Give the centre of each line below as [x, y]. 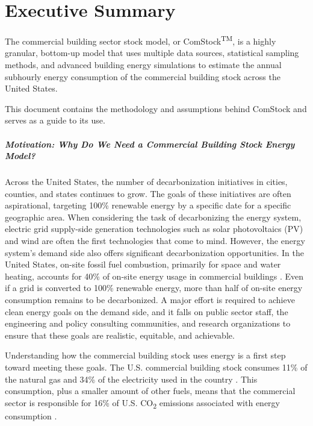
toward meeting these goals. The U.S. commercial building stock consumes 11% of [156, 367]
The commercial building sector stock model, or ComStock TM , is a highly [141, 40]
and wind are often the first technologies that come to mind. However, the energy [155, 241]
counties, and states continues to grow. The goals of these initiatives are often [148, 193]
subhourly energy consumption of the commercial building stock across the [143, 76]
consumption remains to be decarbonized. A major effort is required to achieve [150, 300]
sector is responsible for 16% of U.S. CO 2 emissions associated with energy [142, 403]
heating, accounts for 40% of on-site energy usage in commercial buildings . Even [154, 276]
